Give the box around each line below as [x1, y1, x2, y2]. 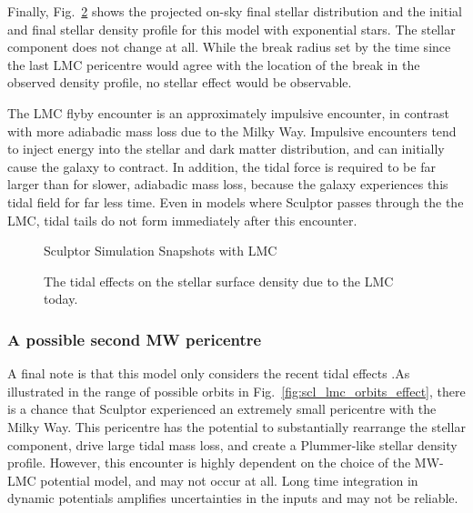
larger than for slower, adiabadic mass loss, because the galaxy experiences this [7, 175, 448, 194]
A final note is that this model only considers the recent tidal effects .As [7, 364, 410, 383]
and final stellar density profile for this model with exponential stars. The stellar [7, 19, 456, 38]
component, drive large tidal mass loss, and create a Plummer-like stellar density [7, 435, 458, 454]
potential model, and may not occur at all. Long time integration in [40, 470, 418, 489]
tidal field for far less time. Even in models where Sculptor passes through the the [7, 192, 464, 211]
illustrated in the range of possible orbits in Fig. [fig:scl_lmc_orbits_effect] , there [7, 381, 466, 400]
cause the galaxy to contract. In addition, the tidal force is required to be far [7, 156, 436, 176]
